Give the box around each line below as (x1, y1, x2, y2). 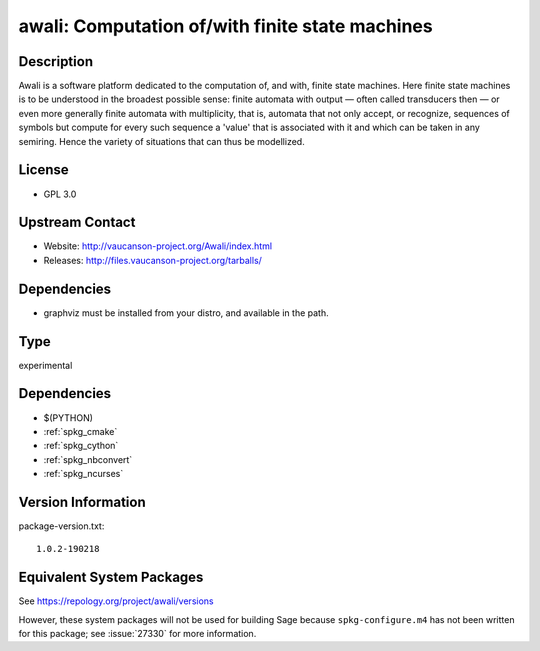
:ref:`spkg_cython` (43, 440, 119, 452)
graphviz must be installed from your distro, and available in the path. (43, 306, 329, 319)
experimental (18, 359, 73, 371)
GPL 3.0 (43, 188, 77, 200)
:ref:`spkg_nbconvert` (43, 453, 133, 465)
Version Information (18, 493, 146, 510)
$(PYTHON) (43, 411, 94, 424)
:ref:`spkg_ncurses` (43, 468, 124, 480)
